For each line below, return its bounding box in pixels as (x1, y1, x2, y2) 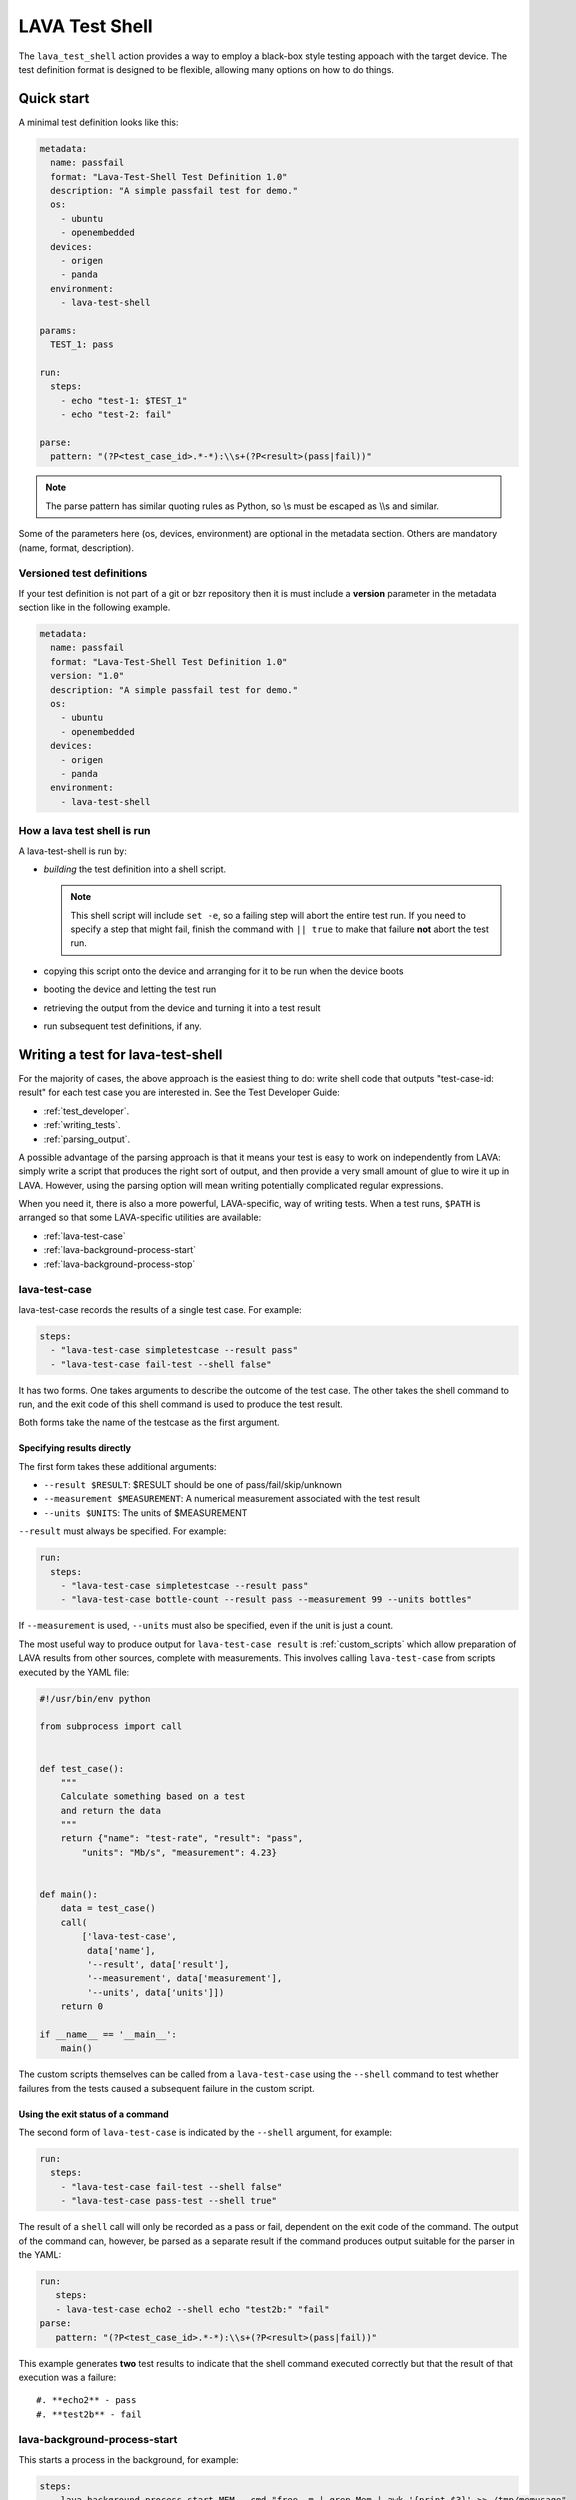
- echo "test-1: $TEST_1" (60, 395, 188, 406)
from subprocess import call (39, 1721, 183, 1732)
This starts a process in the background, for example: (18, 2453, 239, 2465)
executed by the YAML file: (18, 1666, 130, 1678)
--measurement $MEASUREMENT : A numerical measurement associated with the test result (43, 1493, 420, 1505)
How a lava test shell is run (18, 824, 151, 838)
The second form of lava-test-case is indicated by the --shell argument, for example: (18, 2126, 393, 2139)
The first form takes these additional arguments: (18, 1460, 217, 1472)
